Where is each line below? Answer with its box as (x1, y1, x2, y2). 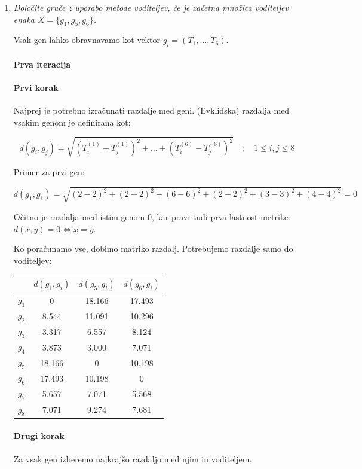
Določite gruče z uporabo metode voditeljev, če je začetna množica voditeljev (13, 1, 289, 13)
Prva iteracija (13, 57, 71, 70)
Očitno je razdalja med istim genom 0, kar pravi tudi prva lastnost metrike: (13, 211, 290, 223)
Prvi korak (13, 81, 59, 93)
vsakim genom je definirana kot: (13, 115, 131, 128)
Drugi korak (13, 430, 65, 442)
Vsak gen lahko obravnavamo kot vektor (13, 33, 160, 46)
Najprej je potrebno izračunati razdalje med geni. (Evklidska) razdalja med (13, 104, 290, 117)
